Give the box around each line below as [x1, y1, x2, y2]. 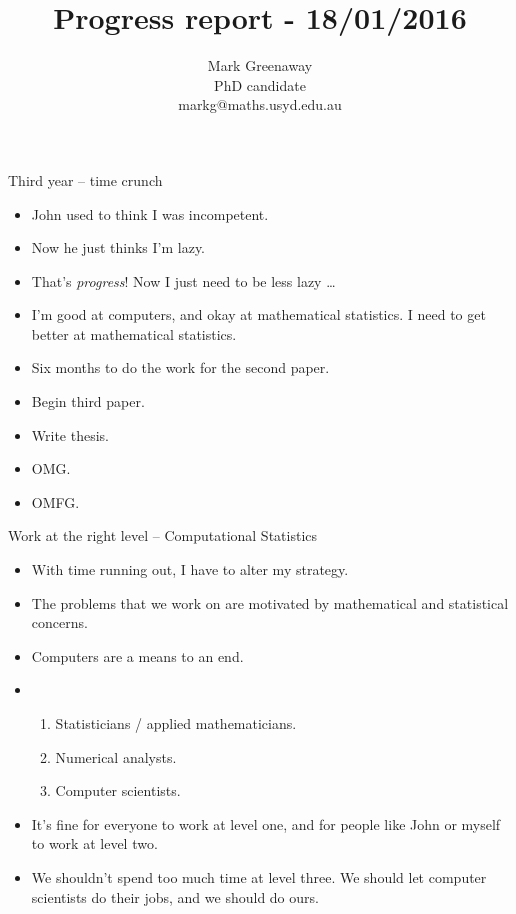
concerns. [31, 612, 88, 633]
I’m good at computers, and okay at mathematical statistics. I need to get [31, 304, 486, 325]
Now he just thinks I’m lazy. [31, 237, 206, 258]
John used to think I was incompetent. [31, 203, 269, 224]
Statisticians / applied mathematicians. [55, 713, 297, 733]
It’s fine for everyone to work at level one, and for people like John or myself [31, 813, 501, 834]
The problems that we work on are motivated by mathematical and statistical [31, 592, 509, 613]
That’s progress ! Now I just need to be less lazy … [31, 270, 336, 291]
